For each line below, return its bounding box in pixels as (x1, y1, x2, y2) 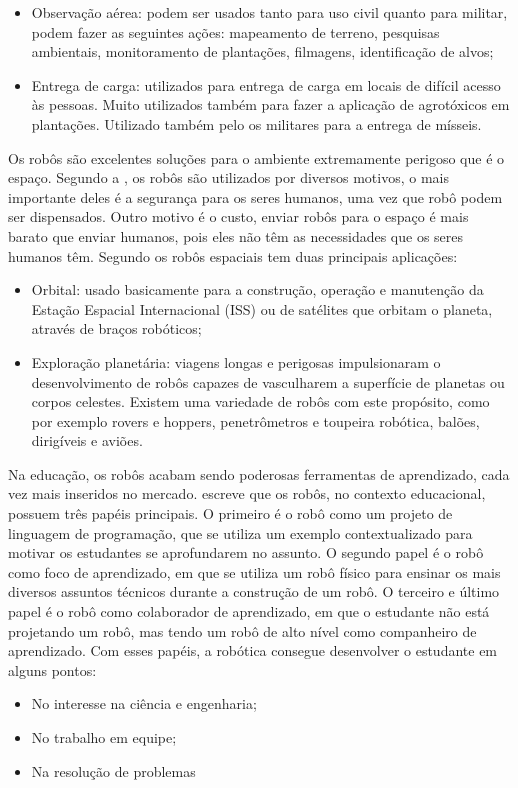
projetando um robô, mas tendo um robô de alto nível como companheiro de (8, 620, 477, 641)
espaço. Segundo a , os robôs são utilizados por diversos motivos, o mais (8, 167, 450, 188)
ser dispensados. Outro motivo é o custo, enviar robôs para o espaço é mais (8, 206, 469, 227)
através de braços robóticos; (31, 318, 202, 339)
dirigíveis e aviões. (31, 430, 143, 451)
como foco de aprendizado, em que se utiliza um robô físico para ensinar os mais (8, 561, 501, 582)
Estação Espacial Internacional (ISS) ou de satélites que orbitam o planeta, (31, 298, 493, 319)
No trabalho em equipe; (31, 727, 177, 747)
